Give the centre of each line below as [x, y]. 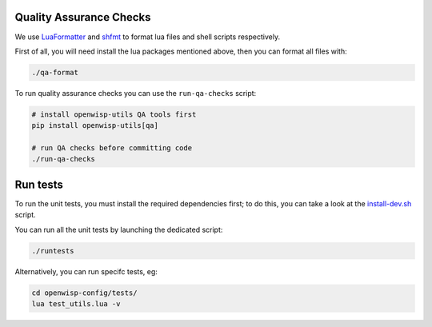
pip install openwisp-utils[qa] [95, 126]
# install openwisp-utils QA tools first [114, 114]
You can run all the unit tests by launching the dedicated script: [119, 229]
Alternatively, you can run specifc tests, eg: [86, 271]
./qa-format [55, 72]
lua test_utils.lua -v [76, 304]
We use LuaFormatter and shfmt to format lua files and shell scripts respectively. [147, 37]
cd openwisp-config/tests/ [84, 293]
